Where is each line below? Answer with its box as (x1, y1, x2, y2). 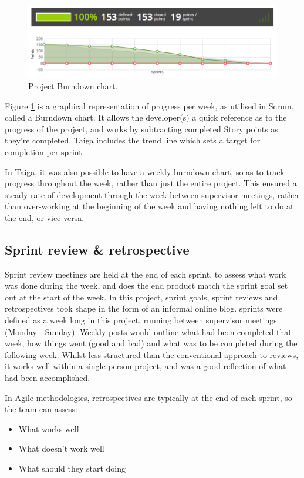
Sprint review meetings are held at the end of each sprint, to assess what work (5, 268, 286, 280)
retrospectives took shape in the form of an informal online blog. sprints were (5, 302, 283, 315)
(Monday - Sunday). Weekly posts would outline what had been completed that (5, 325, 292, 337)
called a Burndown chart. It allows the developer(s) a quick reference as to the (5, 111, 287, 123)
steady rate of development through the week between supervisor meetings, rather (5, 188, 300, 200)
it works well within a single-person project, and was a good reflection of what (5, 360, 286, 372)
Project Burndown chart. (28, 79, 118, 92)
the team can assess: (5, 403, 77, 415)
